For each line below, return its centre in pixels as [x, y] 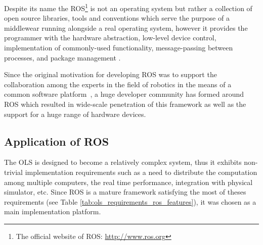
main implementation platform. [53, 211]
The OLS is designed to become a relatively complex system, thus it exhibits [123, 162]
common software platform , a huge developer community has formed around [124, 94]
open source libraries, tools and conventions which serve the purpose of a [117, 18]
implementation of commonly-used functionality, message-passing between [119, 48]
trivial [14, 172]
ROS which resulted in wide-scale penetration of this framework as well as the [125, 104]
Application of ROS [57, 141]
